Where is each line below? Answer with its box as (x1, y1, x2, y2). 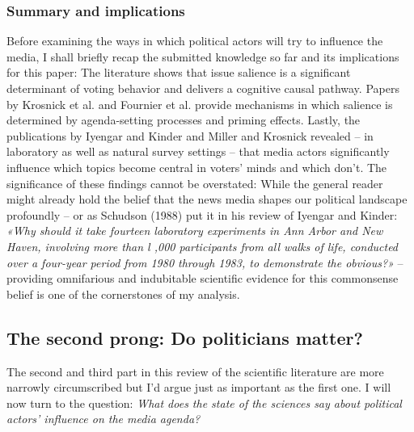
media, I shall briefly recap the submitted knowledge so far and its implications (6, 48, 399, 65)
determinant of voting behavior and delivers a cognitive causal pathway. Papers (6, 80, 399, 96)
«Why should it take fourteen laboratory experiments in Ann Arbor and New (6, 222, 383, 239)
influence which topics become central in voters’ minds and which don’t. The (6, 158, 387, 175)
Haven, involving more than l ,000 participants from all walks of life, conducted (6, 237, 399, 254)
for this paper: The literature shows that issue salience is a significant (6, 64, 351, 81)
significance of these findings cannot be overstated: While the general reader (6, 174, 383, 191)
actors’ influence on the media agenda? (6, 410, 201, 427)
